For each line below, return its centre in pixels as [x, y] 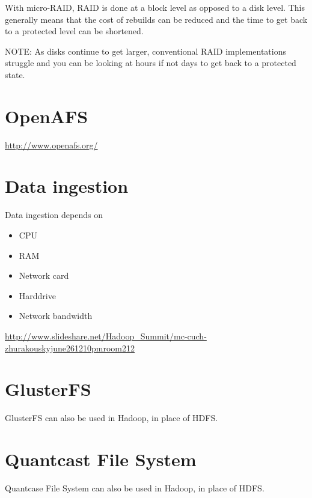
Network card [44, 275]
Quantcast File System [101, 459]
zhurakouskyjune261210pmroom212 [70, 348]
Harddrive [37, 295]
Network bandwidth [56, 316]
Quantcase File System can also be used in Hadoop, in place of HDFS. [135, 488]
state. [15, 74]
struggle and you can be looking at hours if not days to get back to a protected [151, 63]
